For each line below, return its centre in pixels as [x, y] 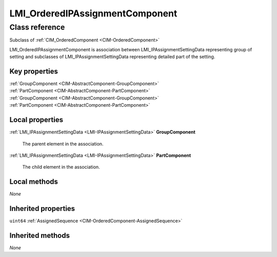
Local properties [36, 120]
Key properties [34, 71]
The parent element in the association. [63, 144]
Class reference [37, 27]
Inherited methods [40, 235]
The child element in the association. [61, 167]
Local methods [34, 182]
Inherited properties [42, 209]
